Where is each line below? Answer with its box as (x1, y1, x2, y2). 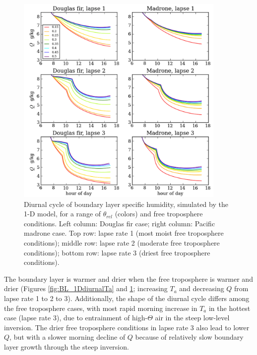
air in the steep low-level (155, 312, 230, 323)
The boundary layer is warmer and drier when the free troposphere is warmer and (4, 273, 253, 284)
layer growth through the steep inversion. (4, 341, 129, 352)
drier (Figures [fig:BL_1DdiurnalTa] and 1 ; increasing (4, 283, 168, 294)
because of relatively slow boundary (135, 332, 244, 342)
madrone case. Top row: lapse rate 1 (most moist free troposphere (24, 228, 224, 238)
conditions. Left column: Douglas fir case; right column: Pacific (24, 218, 215, 228)
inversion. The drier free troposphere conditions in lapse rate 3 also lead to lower (4, 322, 250, 332)
